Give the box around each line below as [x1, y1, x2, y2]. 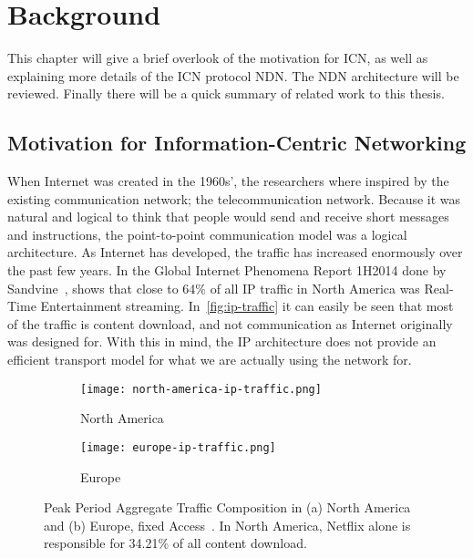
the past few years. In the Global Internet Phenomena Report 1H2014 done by [7, 261, 447, 280]
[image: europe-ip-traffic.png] [80, 440, 276, 454]
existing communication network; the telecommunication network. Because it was [7, 189, 461, 208]
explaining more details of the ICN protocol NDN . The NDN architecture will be [7, 66, 459, 85]
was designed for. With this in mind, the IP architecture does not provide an [7, 332, 437, 351]
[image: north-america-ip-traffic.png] [80, 382, 322, 396]
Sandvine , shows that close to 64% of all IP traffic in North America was [7, 278, 420, 297]
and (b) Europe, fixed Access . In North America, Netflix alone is [44, 515, 411, 534]
